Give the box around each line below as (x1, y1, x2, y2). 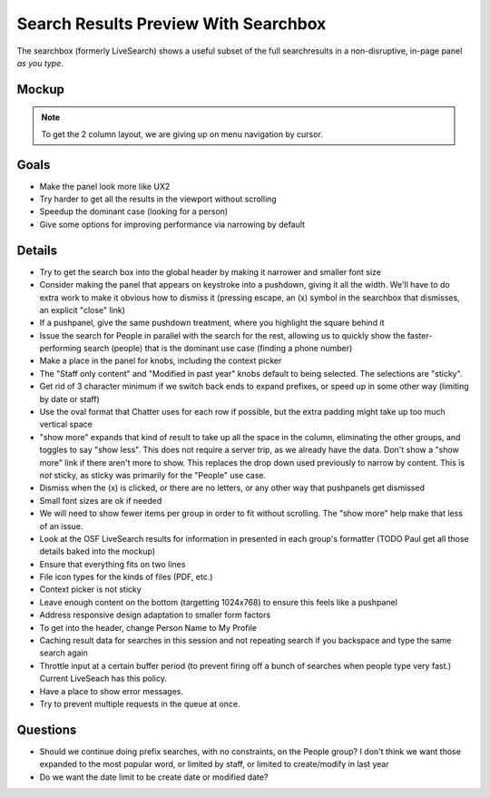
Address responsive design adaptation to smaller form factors (39, 609, 271, 621)
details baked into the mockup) (39, 546, 156, 557)
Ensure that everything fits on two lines (39, 558, 186, 569)
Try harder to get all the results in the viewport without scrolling (39, 193, 277, 204)
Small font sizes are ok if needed (39, 495, 162, 506)
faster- (407, 330, 433, 340)
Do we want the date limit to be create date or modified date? (39, 772, 269, 782)
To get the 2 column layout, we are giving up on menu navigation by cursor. (41, 128, 324, 140)
